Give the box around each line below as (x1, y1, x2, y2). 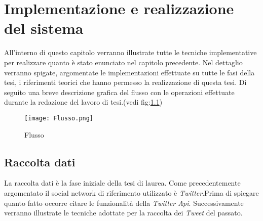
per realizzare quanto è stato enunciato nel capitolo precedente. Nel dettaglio (4, 57, 243, 67)
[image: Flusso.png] (24, 114, 94, 122)
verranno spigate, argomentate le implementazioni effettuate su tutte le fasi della (4, 67, 255, 77)
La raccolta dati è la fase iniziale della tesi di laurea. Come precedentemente (4, 178, 241, 188)
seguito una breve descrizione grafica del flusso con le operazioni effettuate (4, 86, 235, 97)
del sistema (4, 18, 84, 38)
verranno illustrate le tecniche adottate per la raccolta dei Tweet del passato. (4, 207, 243, 218)
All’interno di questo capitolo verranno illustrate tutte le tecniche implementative (4, 47, 257, 58)
